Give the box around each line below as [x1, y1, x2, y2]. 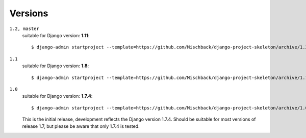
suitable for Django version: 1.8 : [22, 63, 89, 69]
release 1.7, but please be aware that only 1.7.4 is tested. [22, 123, 140, 129]
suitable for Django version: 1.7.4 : [22, 93, 93, 99]
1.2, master [9, 25, 39, 32]
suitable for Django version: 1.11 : [22, 32, 90, 38]
